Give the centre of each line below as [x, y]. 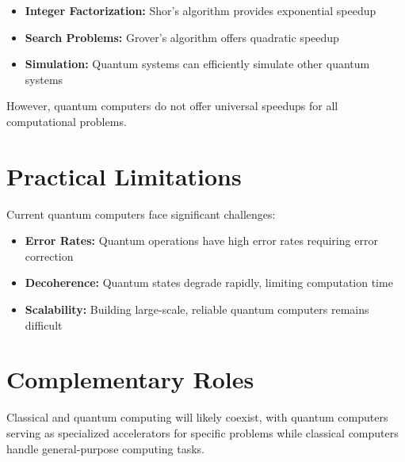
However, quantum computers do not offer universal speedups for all [172, 106]
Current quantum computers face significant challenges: [141, 214]
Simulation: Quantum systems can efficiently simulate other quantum [197, 64]
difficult [44, 325]
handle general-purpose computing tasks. [105, 448]
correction [49, 256]
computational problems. [67, 121]
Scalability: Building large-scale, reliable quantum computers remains [197, 309]
